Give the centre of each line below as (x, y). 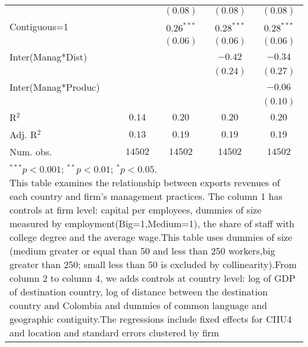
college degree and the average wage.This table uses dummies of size (151, 237)
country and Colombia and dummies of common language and (138, 305)
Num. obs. (31, 152)
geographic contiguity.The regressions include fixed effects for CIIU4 (151, 319)
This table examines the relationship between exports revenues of (145, 182)
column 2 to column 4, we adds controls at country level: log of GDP (153, 278)
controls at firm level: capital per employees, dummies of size (136, 210)
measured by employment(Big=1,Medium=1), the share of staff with (152, 223)
